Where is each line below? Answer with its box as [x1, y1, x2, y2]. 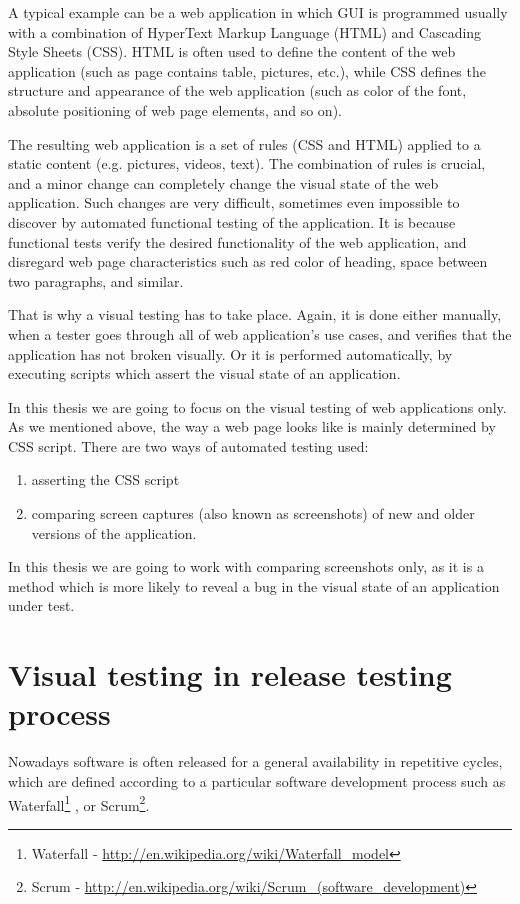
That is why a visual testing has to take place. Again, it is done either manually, [8, 304, 502, 325]
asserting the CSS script [31, 469, 180, 490]
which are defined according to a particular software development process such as [8, 770, 506, 791]
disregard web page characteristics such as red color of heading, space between [8, 251, 488, 272]
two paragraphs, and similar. [8, 270, 184, 291]
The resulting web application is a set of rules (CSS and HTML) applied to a [8, 133, 481, 154]
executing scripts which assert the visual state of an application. [8, 363, 401, 384]
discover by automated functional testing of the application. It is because [8, 211, 456, 232]
